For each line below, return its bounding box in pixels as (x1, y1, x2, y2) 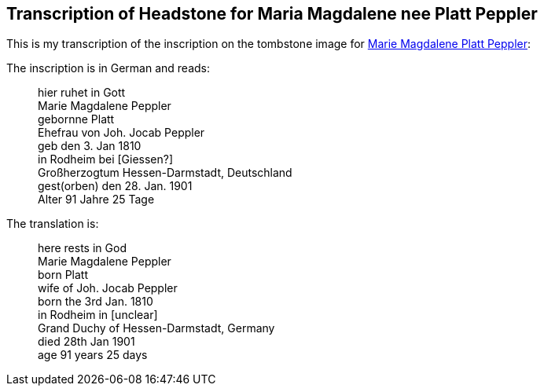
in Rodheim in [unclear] (38, 308, 158, 322)
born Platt (38, 268, 89, 282)
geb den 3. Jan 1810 (38, 139, 142, 153)
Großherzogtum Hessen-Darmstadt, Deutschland (38, 166, 292, 180)
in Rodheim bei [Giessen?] (38, 152, 174, 167)
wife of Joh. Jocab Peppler (38, 281, 178, 295)
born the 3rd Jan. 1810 (38, 295, 153, 309)
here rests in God (38, 241, 127, 255)
